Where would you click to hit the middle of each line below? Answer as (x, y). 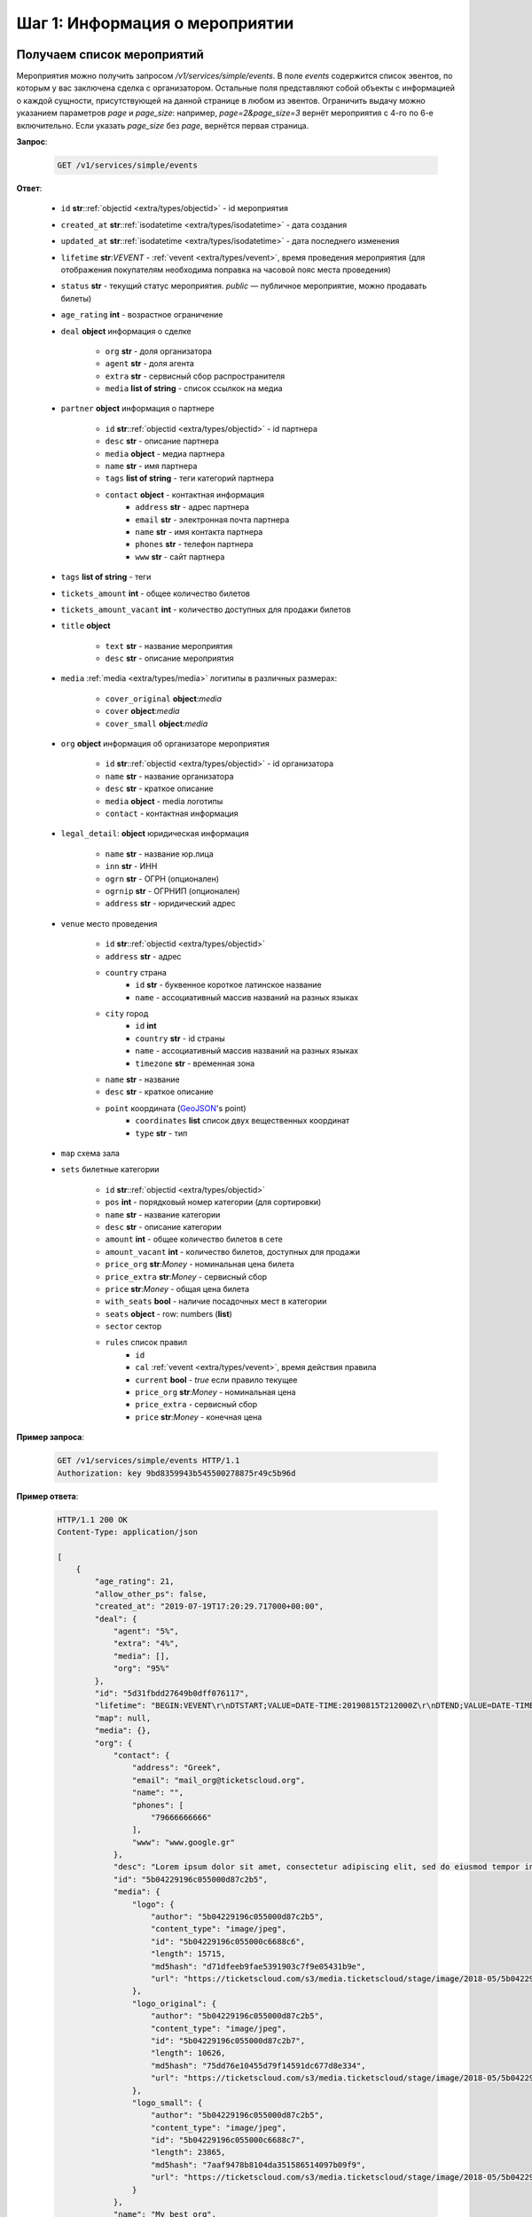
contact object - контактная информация (185, 494)
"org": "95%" (141, 1669)
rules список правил (146, 1343)
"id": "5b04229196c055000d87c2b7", (228, 2041)
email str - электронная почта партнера (212, 520)
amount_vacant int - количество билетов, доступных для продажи (233, 1251)
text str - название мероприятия (169, 646)
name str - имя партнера (151, 466)
